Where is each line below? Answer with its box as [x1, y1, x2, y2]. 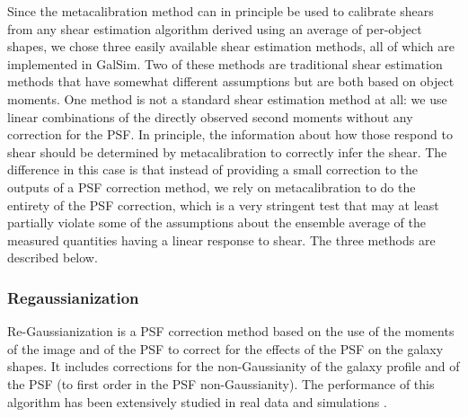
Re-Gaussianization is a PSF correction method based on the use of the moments [7, 322, 455, 341]
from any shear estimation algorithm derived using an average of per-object [7, 19, 422, 38]
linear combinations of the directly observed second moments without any [7, 107, 413, 126]
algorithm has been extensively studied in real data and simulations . [7, 392, 387, 411]
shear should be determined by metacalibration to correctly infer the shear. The [7, 142, 447, 161]
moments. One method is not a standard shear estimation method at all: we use [7, 89, 447, 108]
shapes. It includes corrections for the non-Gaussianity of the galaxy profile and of [7, 357, 460, 376]
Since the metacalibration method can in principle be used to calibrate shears [7, 2, 434, 20]
